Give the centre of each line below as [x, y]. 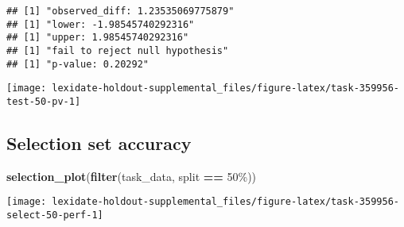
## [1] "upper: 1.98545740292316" [98, 38]
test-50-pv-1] [44, 101]
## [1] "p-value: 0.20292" [78, 64]
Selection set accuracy [99, 142]
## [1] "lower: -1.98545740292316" [101, 24]
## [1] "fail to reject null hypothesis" [118, 50]
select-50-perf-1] [55, 215]
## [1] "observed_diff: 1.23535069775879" [120, 11]
